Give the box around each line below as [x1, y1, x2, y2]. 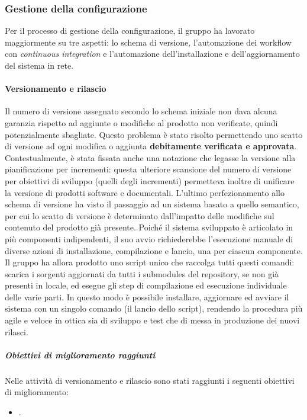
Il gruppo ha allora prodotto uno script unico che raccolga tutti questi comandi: [5, 256, 295, 268]
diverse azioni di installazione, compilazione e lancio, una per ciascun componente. [5, 244, 303, 257]
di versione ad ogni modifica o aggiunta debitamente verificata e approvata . [5, 140, 297, 152]
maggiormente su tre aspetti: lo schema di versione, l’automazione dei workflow [5, 36, 292, 48]
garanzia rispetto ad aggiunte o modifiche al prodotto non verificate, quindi [5, 116, 278, 129]
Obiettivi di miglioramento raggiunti [5, 348, 156, 361]
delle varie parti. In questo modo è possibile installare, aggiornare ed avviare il [5, 290, 289, 303]
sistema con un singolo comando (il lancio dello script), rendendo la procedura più [5, 302, 303, 315]
